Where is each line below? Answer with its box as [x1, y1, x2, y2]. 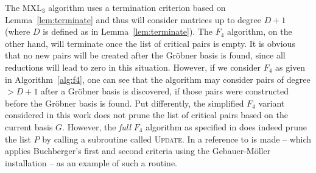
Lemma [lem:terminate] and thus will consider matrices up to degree [5, 13, 261, 26]
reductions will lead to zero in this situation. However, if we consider [5, 60, 261, 73]
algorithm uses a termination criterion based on [48, 1, 226, 13]
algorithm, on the [227, 25, 292, 38]
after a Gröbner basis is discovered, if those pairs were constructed [41, 85, 289, 97]
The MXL [5, 1, 42, 13]
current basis [5, 120, 53, 133]
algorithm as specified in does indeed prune [146, 120, 307, 133]
